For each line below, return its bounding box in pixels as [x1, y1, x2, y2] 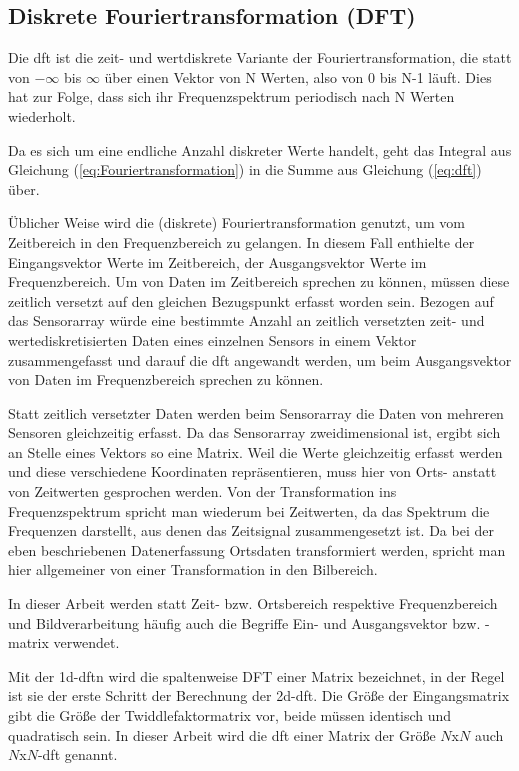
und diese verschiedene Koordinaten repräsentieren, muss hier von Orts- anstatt [8, 461, 497, 482]
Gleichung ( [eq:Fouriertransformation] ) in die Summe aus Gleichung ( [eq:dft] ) [8, 159, 482, 180]
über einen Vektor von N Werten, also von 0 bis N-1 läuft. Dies [104, 66, 492, 87]
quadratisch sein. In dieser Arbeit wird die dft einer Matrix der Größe [8, 724, 436, 745]
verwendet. [53, 632, 120, 653]
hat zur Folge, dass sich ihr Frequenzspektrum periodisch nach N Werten [8, 86, 455, 107]
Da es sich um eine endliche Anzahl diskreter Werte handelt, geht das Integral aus [8, 139, 512, 160]
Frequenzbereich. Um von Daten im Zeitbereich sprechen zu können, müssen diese [8, 271, 510, 292]
